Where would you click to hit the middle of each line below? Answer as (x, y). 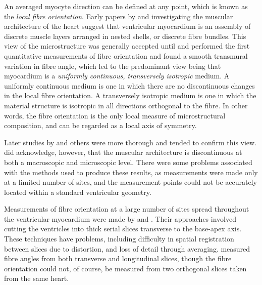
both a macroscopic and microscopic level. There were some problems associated (128, 162)
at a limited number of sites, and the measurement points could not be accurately (130, 182)
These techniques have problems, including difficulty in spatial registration (119, 239)
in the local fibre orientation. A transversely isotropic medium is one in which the (130, 95)
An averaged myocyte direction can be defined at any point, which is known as (126, 6)
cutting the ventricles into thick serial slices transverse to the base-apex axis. (123, 229)
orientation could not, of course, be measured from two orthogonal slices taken (125, 268)
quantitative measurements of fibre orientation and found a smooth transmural (126, 55)
